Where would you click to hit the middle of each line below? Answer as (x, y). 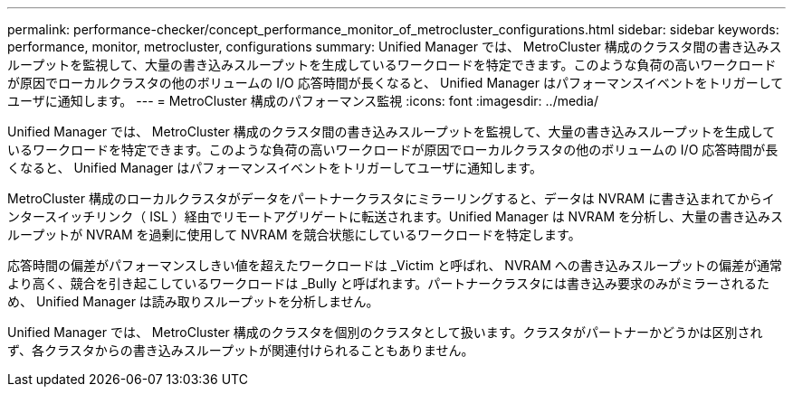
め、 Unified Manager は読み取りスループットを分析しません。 (193, 301)
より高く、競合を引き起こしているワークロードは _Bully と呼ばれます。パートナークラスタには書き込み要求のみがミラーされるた (389, 283)
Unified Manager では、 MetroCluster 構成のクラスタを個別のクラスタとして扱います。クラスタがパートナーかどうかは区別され (385, 332)
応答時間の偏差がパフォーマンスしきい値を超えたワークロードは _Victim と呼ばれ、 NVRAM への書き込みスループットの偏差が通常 (395, 265)
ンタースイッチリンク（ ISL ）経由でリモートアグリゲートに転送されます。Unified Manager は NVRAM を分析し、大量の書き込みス (396, 216)
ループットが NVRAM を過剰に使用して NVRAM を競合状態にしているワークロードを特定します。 (294, 235)
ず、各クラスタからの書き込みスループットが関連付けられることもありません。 (241, 350)
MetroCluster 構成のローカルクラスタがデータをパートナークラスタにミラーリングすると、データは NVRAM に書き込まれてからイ (391, 198)
